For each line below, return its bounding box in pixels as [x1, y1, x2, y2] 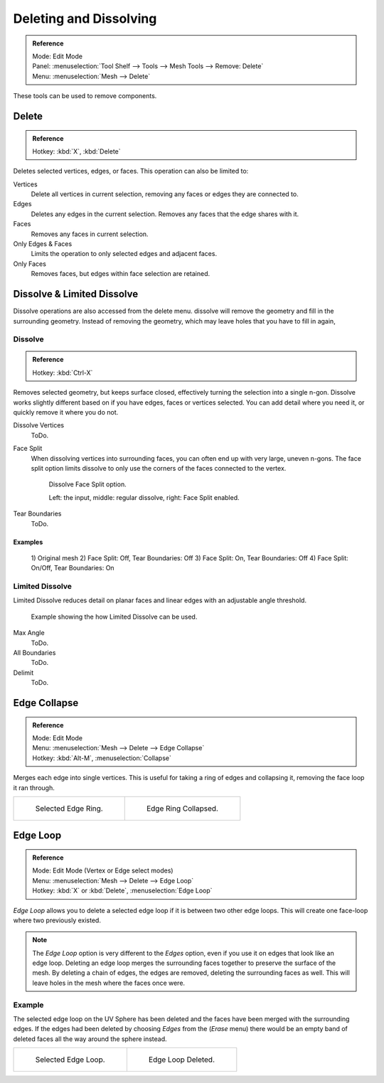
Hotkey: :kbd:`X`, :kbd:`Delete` [32, 146, 121, 156]
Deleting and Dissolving [13, 11, 157, 26]
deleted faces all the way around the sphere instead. [13, 1035, 167, 1043]
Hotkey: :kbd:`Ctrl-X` [32, 368, 93, 377]
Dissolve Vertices [13, 421, 64, 430]
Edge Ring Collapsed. [146, 804, 218, 813]
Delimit [13, 668, 34, 677]
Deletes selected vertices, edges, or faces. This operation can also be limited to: [13, 167, 249, 176]
